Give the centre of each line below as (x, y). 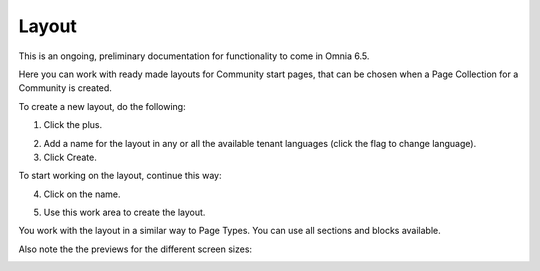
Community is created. (65, 88)
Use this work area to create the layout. (124, 212)
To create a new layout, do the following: (102, 106)
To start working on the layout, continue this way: (120, 176)
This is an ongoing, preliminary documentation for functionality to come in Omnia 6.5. (194, 56)
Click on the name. (82, 194)
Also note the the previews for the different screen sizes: (135, 249)
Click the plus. (73, 125)
